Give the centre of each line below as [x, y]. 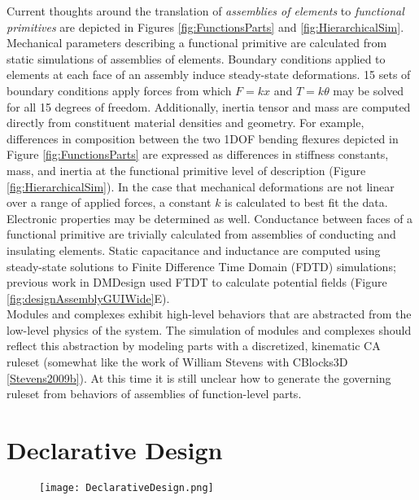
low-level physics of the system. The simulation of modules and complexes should [209, 329]
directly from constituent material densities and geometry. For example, [185, 123]
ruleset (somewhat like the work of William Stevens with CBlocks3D [177, 362]
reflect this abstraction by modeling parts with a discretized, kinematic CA [194, 346]
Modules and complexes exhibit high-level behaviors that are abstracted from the [209, 314]
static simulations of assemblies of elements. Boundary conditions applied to [196, 58]
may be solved [369, 90]
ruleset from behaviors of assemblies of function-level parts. [154, 394]
